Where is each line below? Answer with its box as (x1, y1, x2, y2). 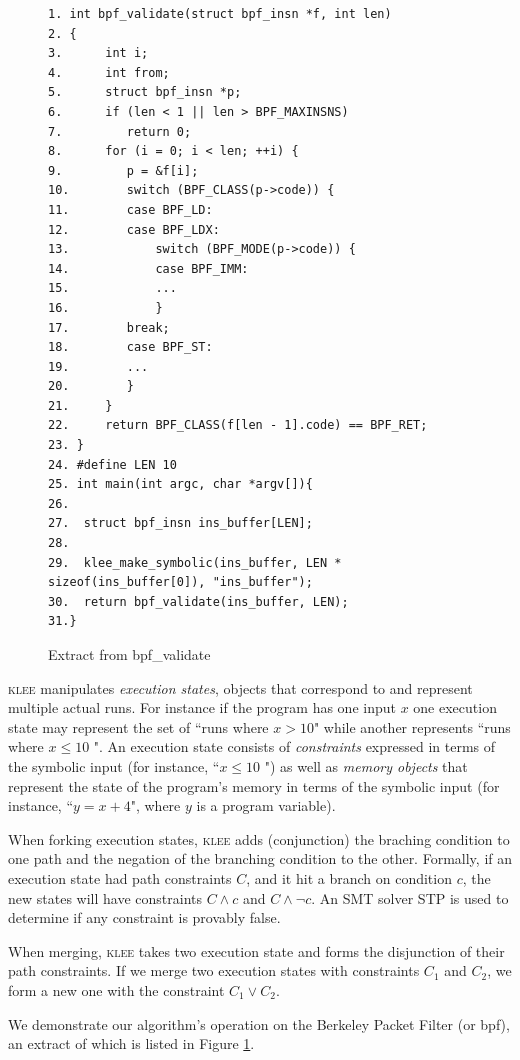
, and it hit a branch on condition (246, 867, 452, 888)
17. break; (48, 320, 170, 335)
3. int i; (48, 46, 149, 61)
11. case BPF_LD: (48, 202, 213, 217)
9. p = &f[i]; (48, 163, 199, 178)
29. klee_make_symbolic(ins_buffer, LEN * (48, 555, 342, 570)
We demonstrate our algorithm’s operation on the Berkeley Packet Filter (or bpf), (8, 1013, 510, 1034)
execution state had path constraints (8, 867, 232, 888)
